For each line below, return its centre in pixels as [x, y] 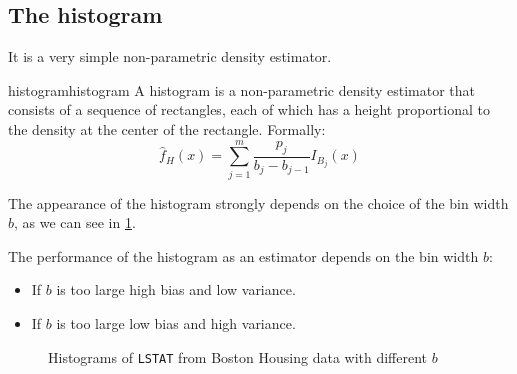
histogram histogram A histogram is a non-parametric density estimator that [241, 89]
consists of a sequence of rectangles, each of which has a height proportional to [249, 109]
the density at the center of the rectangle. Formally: [167, 128]
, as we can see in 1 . [75, 222]
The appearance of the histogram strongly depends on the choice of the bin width [258, 202]
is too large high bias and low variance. [176, 289]
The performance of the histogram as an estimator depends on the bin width [243, 255]
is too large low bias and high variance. [176, 323]
